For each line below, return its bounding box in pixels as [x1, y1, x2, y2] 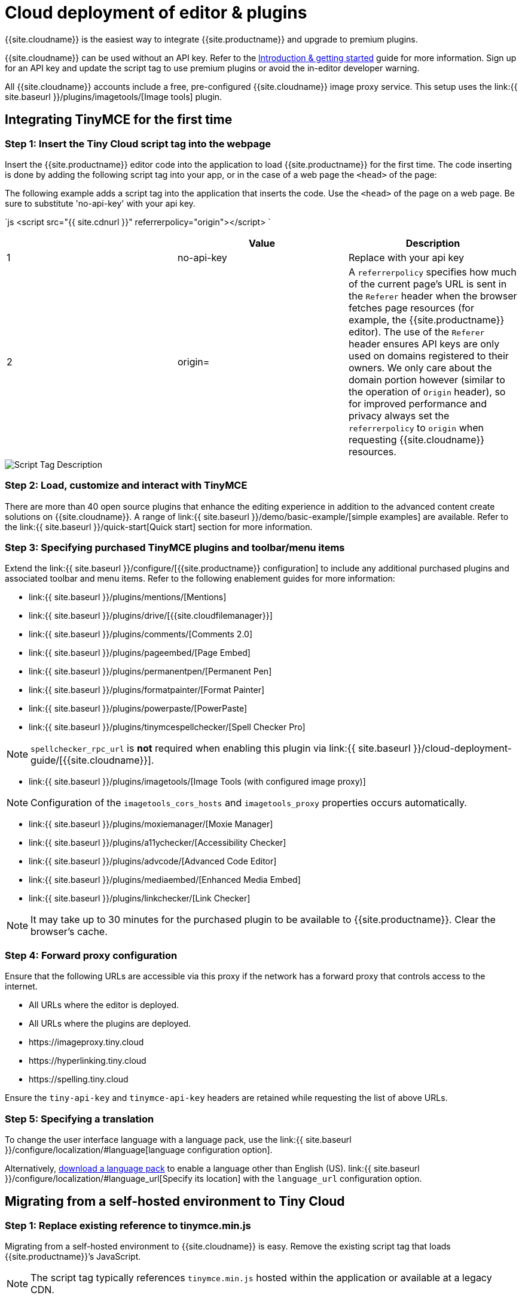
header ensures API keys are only [348, 337, 500, 350]
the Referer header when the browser [348, 289, 517, 302]
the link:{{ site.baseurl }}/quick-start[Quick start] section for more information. [5, 521, 313, 532]
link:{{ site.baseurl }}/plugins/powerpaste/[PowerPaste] [29, 703, 248, 714]
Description [405, 237, 460, 249]
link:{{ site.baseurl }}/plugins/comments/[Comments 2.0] [29, 629, 253, 640]
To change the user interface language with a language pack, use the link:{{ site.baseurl [5, 1134, 352, 1145]
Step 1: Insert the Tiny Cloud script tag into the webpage [5, 137, 271, 150]
